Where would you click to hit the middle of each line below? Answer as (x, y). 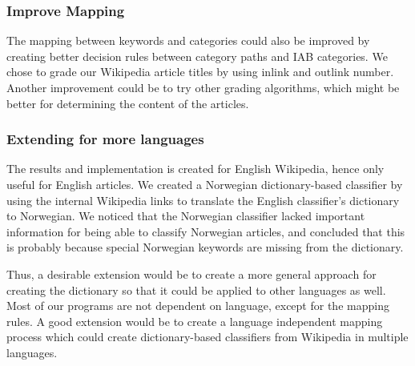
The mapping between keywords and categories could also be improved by (188, 40)
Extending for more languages (105, 139)
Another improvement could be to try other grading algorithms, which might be (203, 87)
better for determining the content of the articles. (128, 103)
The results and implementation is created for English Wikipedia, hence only (195, 169)
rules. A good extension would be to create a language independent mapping (195, 321)
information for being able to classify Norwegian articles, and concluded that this (206, 231)
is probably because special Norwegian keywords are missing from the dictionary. (205, 247)
